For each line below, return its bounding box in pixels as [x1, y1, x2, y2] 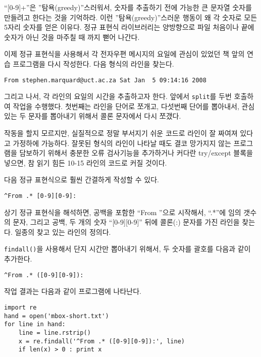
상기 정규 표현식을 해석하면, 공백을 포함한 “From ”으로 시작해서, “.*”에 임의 [4, 207, 241, 217]
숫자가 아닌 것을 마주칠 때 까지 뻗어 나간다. [4, 31, 140, 42]
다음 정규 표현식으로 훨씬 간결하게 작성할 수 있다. [4, 174, 160, 185]
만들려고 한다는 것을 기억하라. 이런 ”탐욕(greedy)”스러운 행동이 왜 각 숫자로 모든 [4, 12, 257, 22]
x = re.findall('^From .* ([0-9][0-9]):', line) [18, 337, 185, 345]
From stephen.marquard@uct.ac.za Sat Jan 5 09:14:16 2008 [4, 76, 206, 84]
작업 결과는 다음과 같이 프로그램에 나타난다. [4, 286, 141, 296]
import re [4, 303, 37, 311]
